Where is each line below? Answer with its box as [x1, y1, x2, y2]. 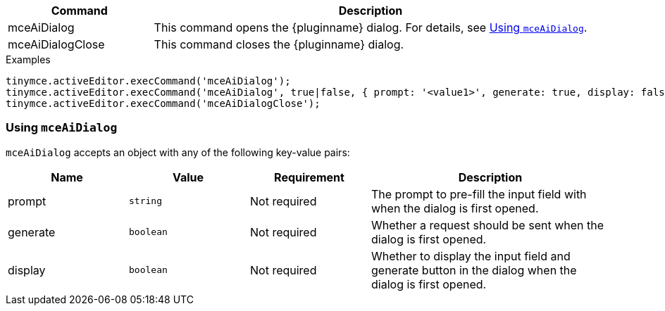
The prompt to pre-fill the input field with [371, 186, 587, 201]
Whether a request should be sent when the [371, 217, 604, 232]
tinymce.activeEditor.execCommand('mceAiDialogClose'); [6, 98, 321, 109]
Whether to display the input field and [371, 248, 571, 263]
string [129, 196, 162, 207]
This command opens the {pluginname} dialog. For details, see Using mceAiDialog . [154, 20, 588, 34]
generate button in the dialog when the [371, 262, 577, 277]
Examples [6, 53, 51, 65]
